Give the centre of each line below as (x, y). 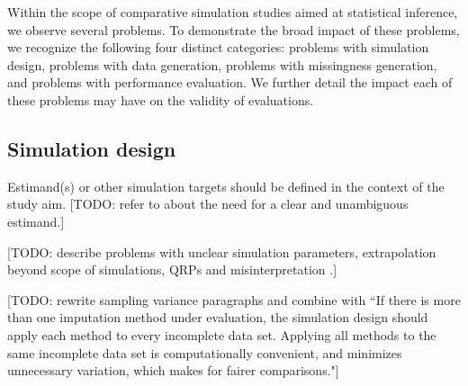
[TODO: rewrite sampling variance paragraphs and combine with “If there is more (234, 299)
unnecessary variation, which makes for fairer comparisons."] (173, 370)
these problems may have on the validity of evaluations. (161, 99)
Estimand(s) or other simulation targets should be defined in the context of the (226, 186)
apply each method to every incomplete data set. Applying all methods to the (222, 334)
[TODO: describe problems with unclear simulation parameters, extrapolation (222, 251)
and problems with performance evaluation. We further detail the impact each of (230, 82)
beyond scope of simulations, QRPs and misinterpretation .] (172, 269)
